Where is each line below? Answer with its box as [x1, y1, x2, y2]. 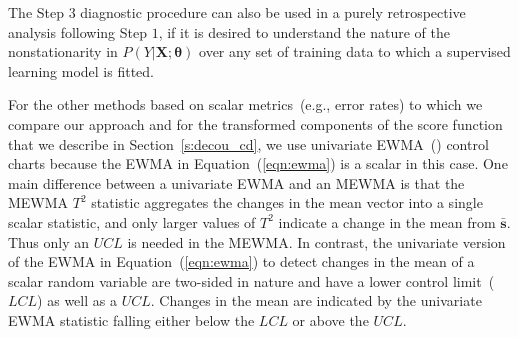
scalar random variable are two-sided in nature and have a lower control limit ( [8, 270, 495, 291]
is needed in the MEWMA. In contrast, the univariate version [127, 231, 506, 252]
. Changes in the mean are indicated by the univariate [150, 290, 482, 311]
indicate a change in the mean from [278, 211, 496, 232]
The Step [8, 2, 64, 22]
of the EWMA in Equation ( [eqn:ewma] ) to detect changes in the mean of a [8, 251, 475, 272]
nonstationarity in [8, 41, 118, 62]
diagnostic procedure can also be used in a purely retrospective [80, 2, 466, 22]
